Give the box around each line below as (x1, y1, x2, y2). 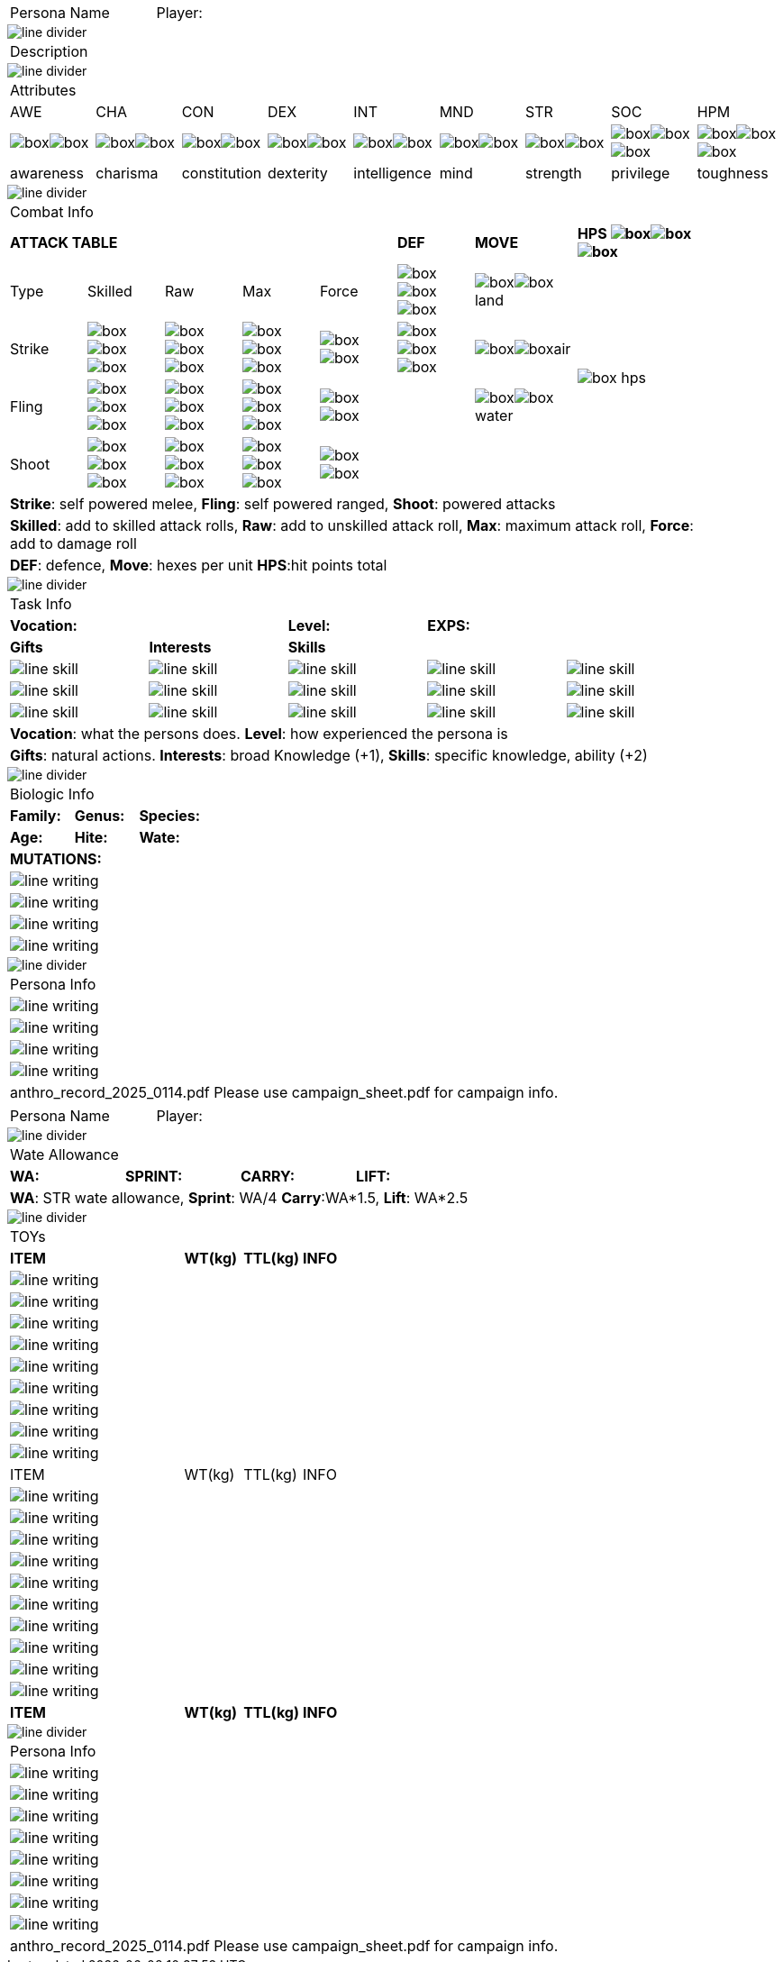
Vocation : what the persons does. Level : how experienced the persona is (10, 725, 508, 743)
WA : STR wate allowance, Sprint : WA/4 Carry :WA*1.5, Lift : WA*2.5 (10, 1189, 469, 1207)
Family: (10, 807, 61, 825)
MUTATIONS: (10, 850, 102, 868)
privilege (611, 164, 670, 182)
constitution (181, 164, 262, 182)
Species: (139, 807, 201, 825)
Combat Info (10, 203, 94, 221)
